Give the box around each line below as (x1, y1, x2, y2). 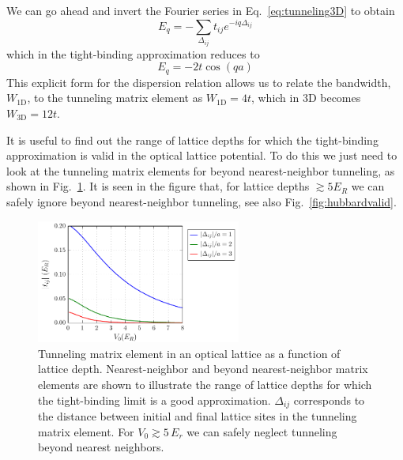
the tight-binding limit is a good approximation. (38, 391, 271, 408)
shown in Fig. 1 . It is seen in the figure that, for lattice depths (6, 178, 310, 194)
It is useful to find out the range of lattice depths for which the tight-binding (6, 131, 379, 148)
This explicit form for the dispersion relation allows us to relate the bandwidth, (6, 74, 391, 90)
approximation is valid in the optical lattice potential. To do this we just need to (6, 147, 397, 164)
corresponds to (293, 391, 365, 408)
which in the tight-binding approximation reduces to (6, 45, 260, 62)
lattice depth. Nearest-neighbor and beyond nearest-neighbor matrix (38, 360, 368, 377)
